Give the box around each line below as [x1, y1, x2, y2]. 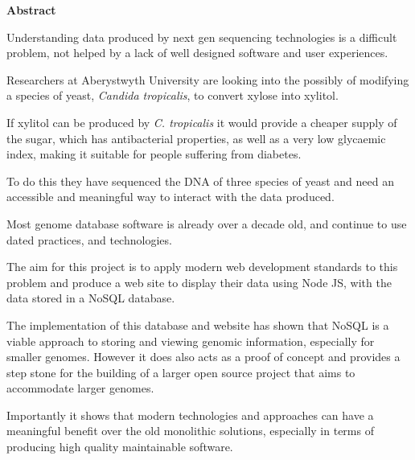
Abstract [6, 2, 56, 18]
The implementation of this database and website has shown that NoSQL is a [6, 316, 389, 333]
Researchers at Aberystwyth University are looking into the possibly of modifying [6, 71, 409, 88]
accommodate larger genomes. [6, 380, 154, 396]
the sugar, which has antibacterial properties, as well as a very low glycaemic [6, 129, 386, 146]
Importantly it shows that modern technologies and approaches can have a [6, 406, 374, 423]
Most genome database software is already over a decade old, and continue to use [6, 215, 407, 232]
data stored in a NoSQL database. [6, 290, 175, 306]
